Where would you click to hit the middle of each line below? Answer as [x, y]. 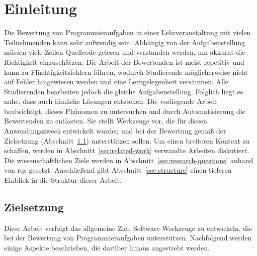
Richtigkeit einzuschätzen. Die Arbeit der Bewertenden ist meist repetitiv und [124, 61]
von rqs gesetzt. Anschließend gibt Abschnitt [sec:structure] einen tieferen [118, 170]
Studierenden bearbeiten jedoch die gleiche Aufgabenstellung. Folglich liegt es [124, 91]
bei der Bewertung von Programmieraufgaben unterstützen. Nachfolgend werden [128, 238]
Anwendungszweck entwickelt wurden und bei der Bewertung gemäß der [115, 131]
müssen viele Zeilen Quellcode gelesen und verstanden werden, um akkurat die [125, 52]
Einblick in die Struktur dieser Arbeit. [63, 180]
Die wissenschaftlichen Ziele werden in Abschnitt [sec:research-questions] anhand [129, 160]
